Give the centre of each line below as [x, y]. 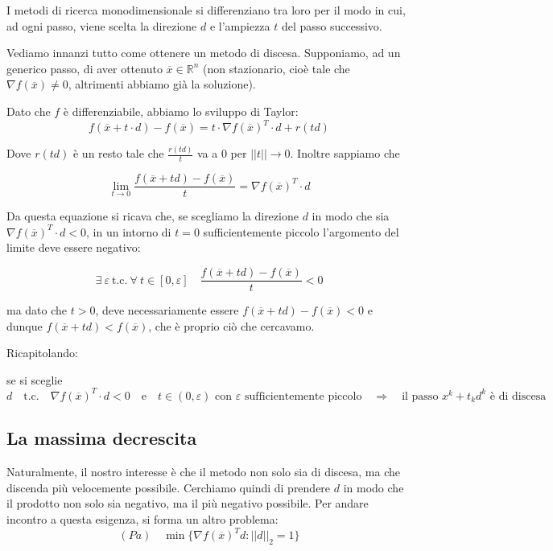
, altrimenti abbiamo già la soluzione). [162, 84]
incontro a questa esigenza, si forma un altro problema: [142, 518]
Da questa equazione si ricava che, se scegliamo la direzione [153, 216]
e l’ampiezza [240, 25]
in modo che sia [351, 216]
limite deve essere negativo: [74, 247]
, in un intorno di [129, 231]
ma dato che [37, 310]
